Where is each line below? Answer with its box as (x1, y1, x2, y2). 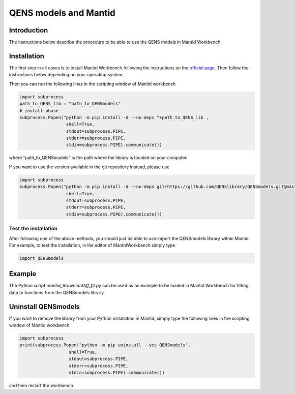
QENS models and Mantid (9, 7, 116, 18)
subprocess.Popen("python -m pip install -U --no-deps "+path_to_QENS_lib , (19, 115, 209, 120)
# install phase (19, 108, 59, 113)
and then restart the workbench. (9, 383, 75, 388)
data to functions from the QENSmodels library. (9, 289, 105, 295)
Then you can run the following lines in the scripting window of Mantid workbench (9, 81, 176, 87)
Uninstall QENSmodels (9, 303, 80, 311)
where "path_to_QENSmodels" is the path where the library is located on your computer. (9, 155, 188, 161)
